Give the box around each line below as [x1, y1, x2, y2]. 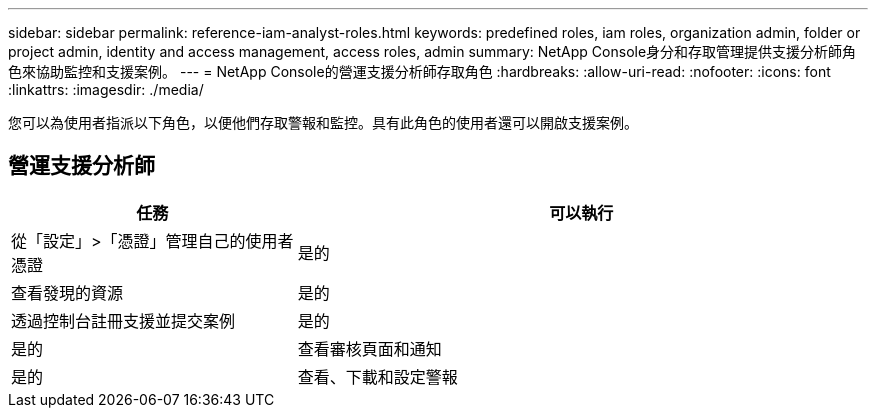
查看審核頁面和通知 [297, 338, 442, 359]
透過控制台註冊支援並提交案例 [11, 310, 236, 331]
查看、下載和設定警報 [297, 366, 458, 387]
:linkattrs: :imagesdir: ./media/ [8, 81, 204, 98]
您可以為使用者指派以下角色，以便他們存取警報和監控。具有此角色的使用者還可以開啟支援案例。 [8, 114, 638, 131]
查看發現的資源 [11, 282, 124, 303]
